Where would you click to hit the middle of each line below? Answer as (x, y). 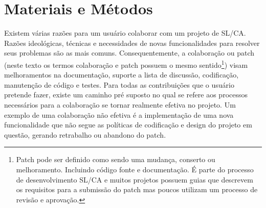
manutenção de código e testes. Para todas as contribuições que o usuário (119, 84)
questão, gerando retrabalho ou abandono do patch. (85, 134)
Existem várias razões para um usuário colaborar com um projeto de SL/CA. (125, 33)
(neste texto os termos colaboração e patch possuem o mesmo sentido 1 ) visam (126, 64)
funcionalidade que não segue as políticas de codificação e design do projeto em (128, 125)
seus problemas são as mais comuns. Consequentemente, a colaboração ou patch (129, 53)
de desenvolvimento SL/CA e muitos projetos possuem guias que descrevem (135, 179)
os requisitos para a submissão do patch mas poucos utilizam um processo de (137, 189)
